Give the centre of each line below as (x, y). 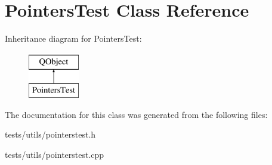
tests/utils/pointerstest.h (50, 134)
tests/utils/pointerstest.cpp (55, 155)
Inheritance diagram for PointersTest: (73, 38)
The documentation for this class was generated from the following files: (136, 114)
